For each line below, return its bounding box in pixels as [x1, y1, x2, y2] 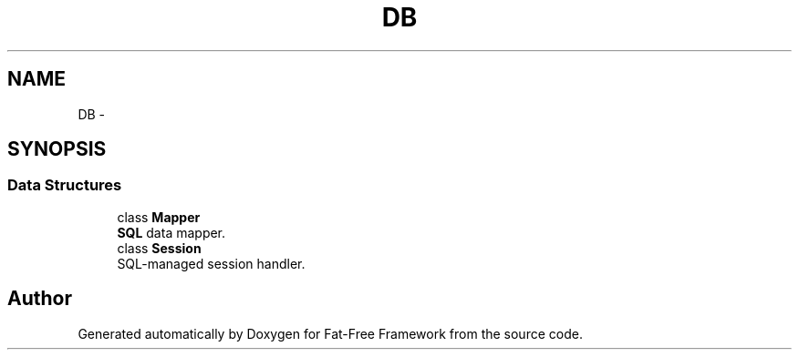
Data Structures [7, 176, 122, 195]
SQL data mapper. [117, 224, 226, 240]
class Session [117, 240, 202, 256]
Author [7, 287, 72, 311]
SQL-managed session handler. [117, 255, 306, 271]
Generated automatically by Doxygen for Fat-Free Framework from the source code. [78, 325, 583, 342]
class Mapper [117, 209, 201, 225]
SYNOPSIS [7, 138, 107, 161]
